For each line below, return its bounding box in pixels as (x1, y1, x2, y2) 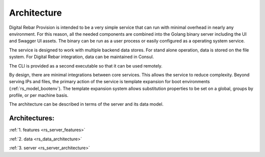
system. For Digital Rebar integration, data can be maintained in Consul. (9, 54, 154, 60)
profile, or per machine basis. (9, 92, 69, 98)
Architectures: (9, 114, 55, 122)
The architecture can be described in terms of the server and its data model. (9, 101, 164, 107)
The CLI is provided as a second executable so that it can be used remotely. (9, 63, 163, 68)
